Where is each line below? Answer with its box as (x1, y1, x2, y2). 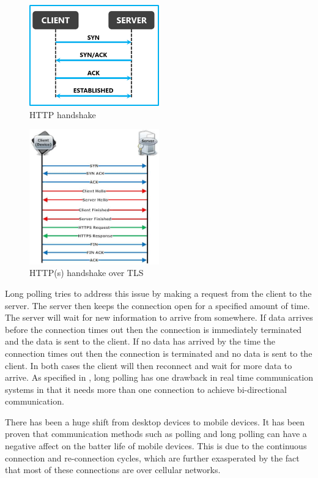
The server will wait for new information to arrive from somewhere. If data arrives (5, 311, 313, 324)
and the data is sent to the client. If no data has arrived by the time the (5, 335, 276, 348)
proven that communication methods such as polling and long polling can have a (5, 427, 307, 440)
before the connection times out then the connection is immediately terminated (5, 323, 302, 335)
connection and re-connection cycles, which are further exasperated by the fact (5, 451, 300, 464)
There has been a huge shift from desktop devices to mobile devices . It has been (5, 415, 305, 428)
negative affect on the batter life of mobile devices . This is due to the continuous (5, 439, 307, 452)
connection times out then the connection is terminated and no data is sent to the (5, 346, 312, 359)
